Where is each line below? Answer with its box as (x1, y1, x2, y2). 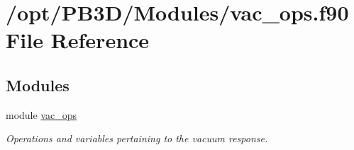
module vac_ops (6, 107, 77, 122)
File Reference (6, 25, 150, 54)
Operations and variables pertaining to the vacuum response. (6, 131, 268, 146)
